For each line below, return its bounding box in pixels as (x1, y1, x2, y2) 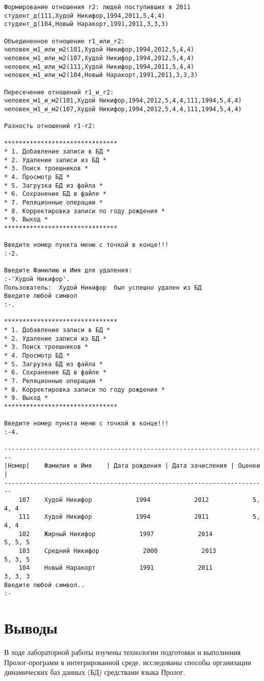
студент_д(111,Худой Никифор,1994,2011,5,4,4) (4, 12, 165, 19)
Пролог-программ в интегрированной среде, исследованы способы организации (4, 657, 251, 667)
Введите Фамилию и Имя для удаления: (4, 267, 132, 274)
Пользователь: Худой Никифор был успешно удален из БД (4, 284, 202, 291)
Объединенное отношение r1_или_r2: (4, 37, 125, 45)
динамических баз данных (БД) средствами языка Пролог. (4, 667, 185, 677)
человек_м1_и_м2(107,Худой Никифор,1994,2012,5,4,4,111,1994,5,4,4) (4, 105, 242, 113)
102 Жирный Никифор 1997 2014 (18, 530, 213, 538)
